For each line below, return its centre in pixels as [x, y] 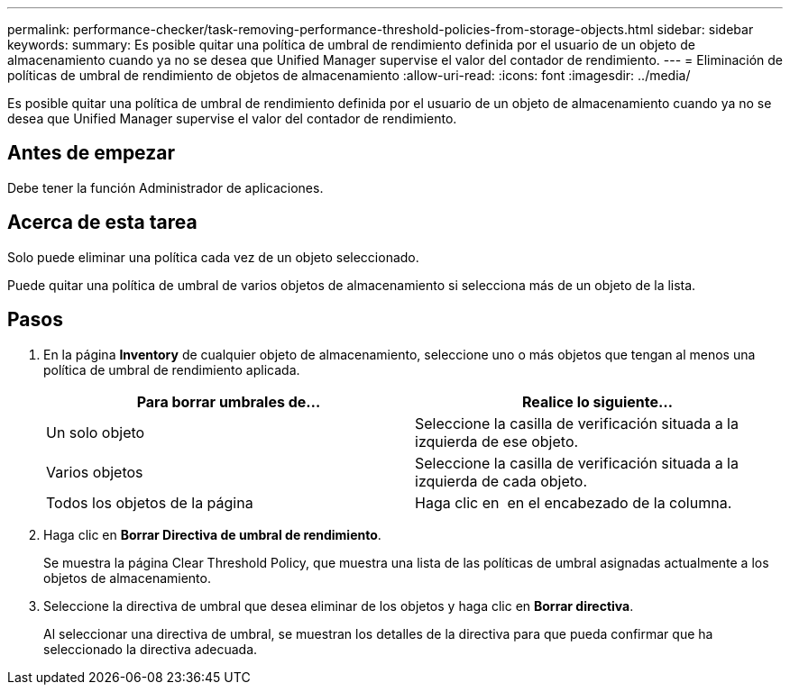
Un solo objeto [96, 432]
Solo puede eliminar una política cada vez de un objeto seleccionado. [213, 257]
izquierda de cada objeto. [501, 481]
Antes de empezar [91, 153]
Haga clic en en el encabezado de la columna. [574, 502]
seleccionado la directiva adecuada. [151, 649]
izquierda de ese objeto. [497, 441]
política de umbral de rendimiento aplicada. [172, 369]
